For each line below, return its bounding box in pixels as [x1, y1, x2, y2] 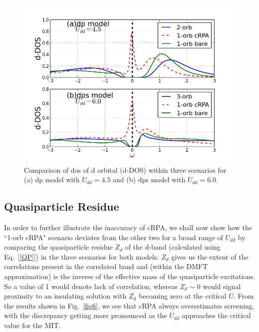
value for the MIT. [4, 320, 61, 330]
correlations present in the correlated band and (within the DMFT [4, 261, 208, 272]
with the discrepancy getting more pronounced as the [4, 310, 167, 321]
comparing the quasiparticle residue [4, 242, 113, 252]
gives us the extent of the [171, 251, 249, 262]
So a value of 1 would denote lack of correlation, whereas [4, 281, 178, 291]
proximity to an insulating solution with [4, 291, 127, 301]
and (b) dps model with [113, 174, 186, 185]
